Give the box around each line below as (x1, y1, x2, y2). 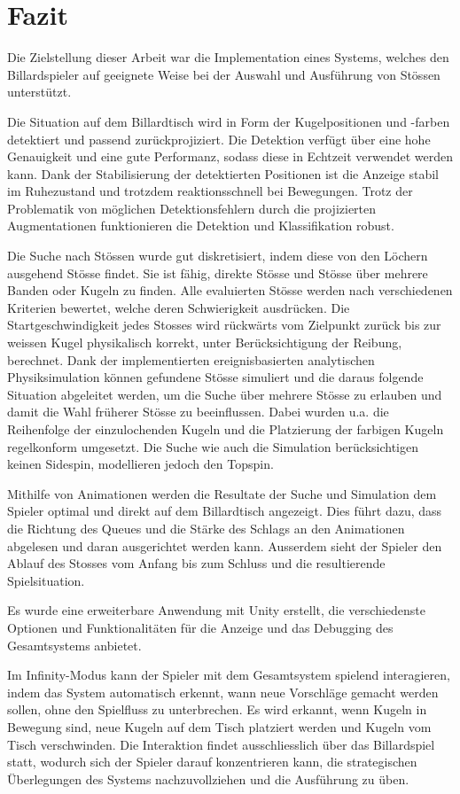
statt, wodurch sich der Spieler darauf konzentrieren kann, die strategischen (7, 752, 417, 771)
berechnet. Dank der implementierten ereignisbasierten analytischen (7, 350, 375, 369)
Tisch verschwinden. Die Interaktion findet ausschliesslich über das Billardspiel (7, 735, 435, 753)
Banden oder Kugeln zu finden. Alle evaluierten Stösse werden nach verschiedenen (7, 281, 453, 300)
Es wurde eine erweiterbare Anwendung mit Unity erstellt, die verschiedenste (7, 601, 426, 619)
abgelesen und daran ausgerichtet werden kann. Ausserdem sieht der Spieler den (7, 536, 442, 555)
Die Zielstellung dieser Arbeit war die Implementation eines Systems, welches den (7, 48, 449, 66)
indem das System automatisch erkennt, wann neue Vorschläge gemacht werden (7, 682, 439, 701)
